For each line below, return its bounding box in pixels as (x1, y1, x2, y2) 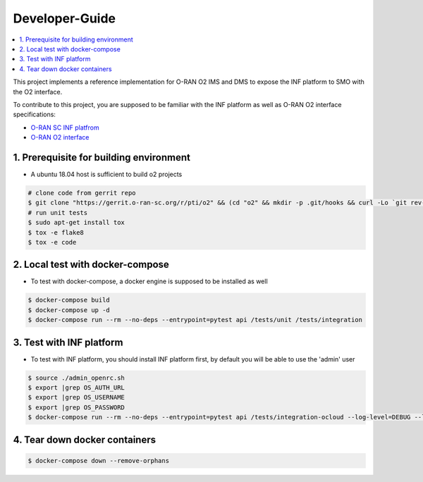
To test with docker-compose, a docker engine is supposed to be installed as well (30, 277, 268, 285)
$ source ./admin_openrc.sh (27, 373, 125, 382)
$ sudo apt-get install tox (27, 218, 125, 227)
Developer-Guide (13, 11, 116, 26)
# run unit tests (27, 209, 88, 216)
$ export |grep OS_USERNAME (27, 393, 125, 402)
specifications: (13, 110, 56, 119)
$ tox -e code (27, 238, 77, 246)
